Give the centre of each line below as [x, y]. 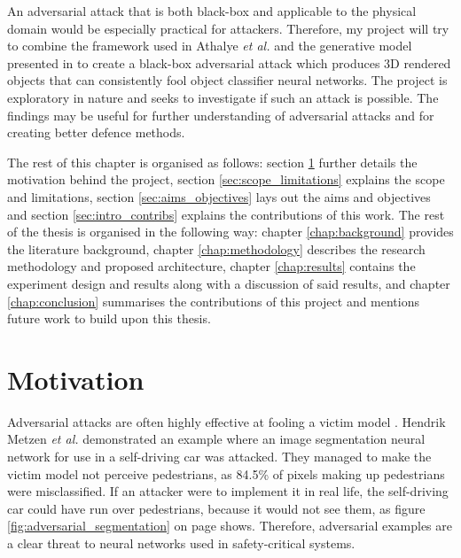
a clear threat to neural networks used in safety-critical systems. [181, 542]
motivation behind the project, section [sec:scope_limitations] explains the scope [226, 179]
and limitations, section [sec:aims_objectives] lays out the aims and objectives [219, 196]
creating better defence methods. [96, 132]
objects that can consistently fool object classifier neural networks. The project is [227, 80]
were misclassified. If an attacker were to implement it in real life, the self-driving [228, 491]
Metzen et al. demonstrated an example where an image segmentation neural [216, 439]
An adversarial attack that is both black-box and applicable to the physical [212, 11]
